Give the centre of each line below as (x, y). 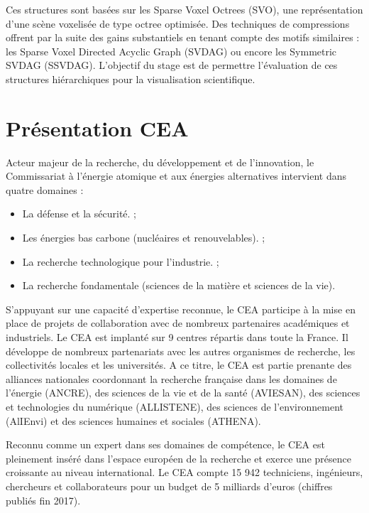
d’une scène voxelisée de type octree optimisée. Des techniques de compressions (178, 23)
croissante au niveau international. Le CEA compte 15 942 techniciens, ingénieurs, (184, 472)
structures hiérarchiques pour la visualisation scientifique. (131, 79)
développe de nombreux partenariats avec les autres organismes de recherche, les (181, 351)
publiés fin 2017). (43, 500)
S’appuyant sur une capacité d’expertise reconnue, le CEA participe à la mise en (181, 309)
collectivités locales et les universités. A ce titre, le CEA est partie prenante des (179, 365)
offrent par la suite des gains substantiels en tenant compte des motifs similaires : (183, 37)
